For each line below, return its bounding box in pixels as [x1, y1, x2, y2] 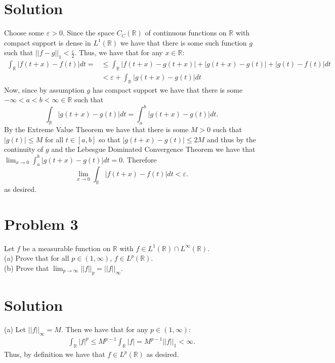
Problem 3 [4, 213, 78, 234]
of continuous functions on [145, 27, 227, 38]
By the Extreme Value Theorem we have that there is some [4, 124, 189, 135]
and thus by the [206, 134, 256, 144]
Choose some [4, 27, 45, 38]
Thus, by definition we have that [4, 349, 105, 359]
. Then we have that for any [61, 324, 148, 334]
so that [98, 134, 120, 144]
